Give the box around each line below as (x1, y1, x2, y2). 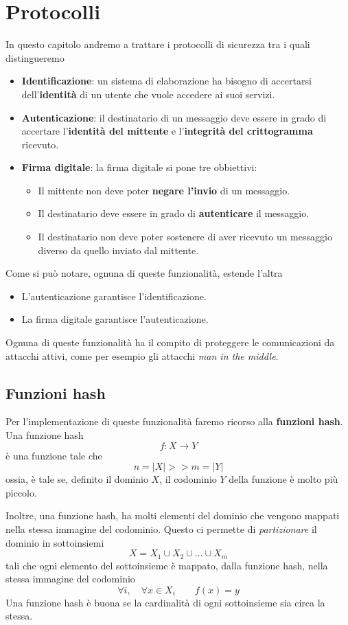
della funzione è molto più (229, 472, 338, 486)
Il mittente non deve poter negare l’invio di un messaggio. (38, 183, 290, 197)
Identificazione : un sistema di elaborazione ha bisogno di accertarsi (21, 73, 312, 88)
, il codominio (159, 472, 217, 486)
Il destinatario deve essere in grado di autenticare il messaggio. (38, 206, 310, 220)
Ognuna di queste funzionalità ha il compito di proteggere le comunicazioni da (5, 335, 335, 350)
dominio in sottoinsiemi (5, 535, 104, 549)
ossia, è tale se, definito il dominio (5, 472, 148, 486)
